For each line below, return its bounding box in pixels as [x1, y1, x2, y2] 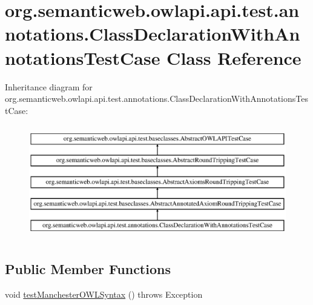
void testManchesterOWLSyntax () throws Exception [5, 288, 203, 301]
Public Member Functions [5, 260, 171, 278]
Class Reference [166, 45, 301, 70]
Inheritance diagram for [5, 80, 93, 93]
